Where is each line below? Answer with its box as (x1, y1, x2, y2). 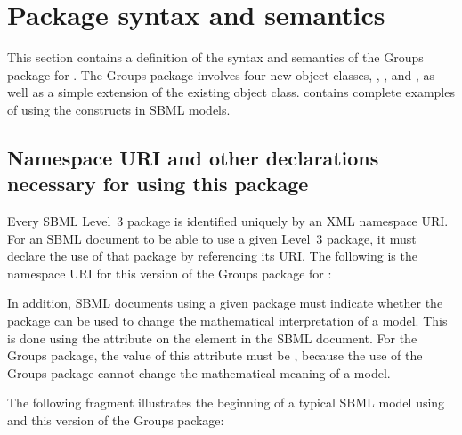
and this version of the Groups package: (7, 411, 224, 430)
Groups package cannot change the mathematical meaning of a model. (7, 363, 391, 382)
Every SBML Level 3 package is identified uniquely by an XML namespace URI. (7, 212, 449, 230)
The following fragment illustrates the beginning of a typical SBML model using (7, 393, 445, 412)
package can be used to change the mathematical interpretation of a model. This (7, 311, 448, 330)
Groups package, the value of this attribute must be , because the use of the (7, 346, 423, 365)
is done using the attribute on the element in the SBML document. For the (7, 328, 417, 347)
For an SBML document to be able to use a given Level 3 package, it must (7, 229, 417, 247)
